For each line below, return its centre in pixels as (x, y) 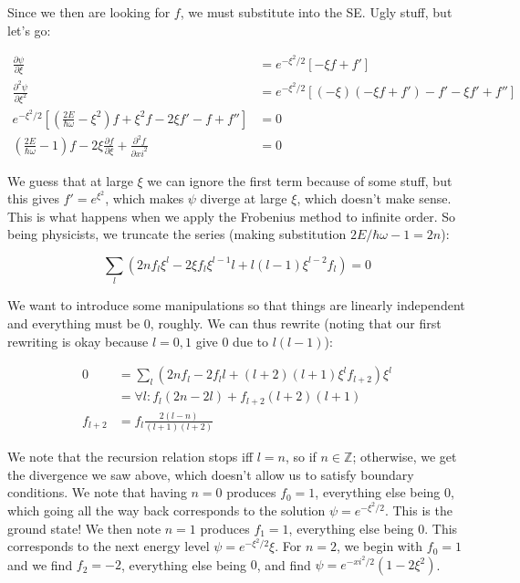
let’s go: (29, 30)
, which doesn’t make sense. (374, 198)
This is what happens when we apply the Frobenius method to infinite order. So (232, 216)
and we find (40, 564)
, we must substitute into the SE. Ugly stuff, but (316, 12)
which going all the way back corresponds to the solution (166, 510)
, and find (284, 564)
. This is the (418, 510)
